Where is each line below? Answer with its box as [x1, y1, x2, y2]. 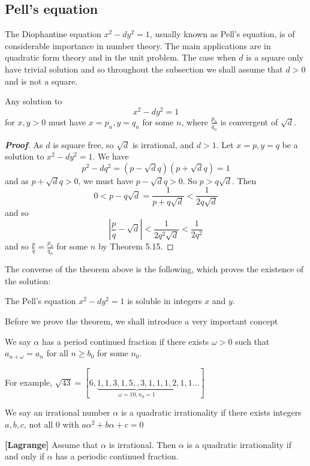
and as [5, 174, 29, 187]
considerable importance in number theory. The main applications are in [5, 39, 271, 52]
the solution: [5, 274, 51, 287]
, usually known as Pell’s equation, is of [149, 28, 295, 40]
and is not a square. [5, 74, 78, 87]
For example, [5, 375, 53, 388]
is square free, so [53, 138, 114, 151]
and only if [5, 450, 45, 462]
